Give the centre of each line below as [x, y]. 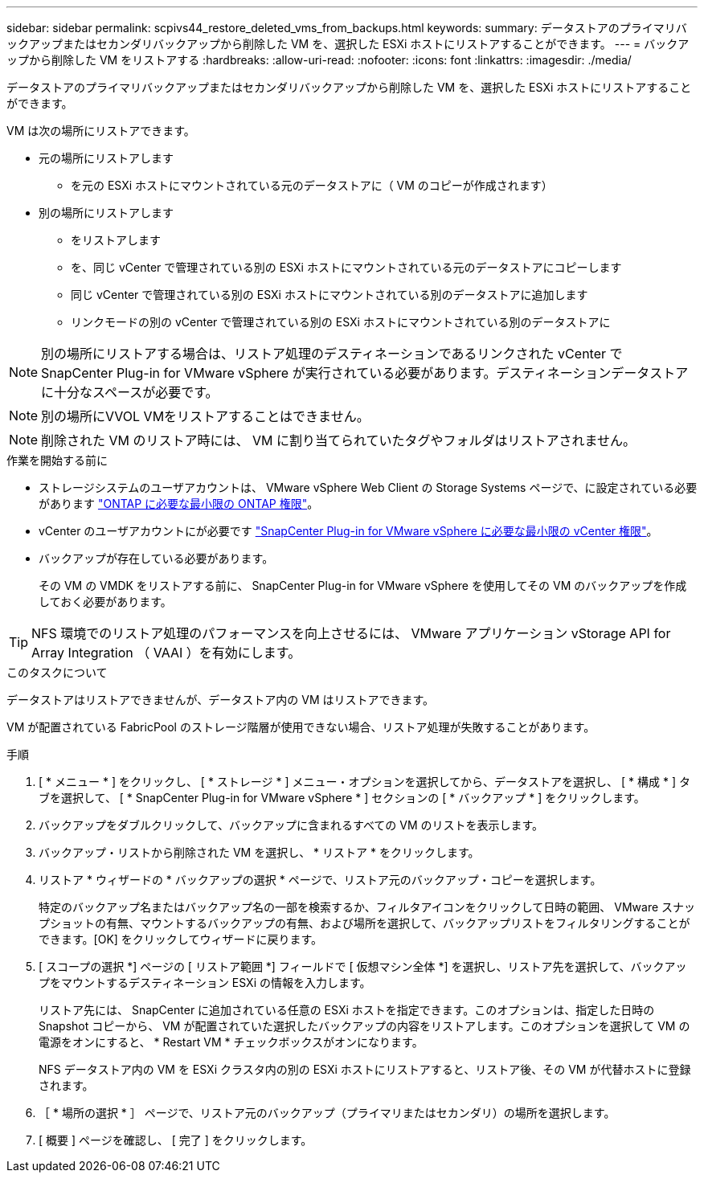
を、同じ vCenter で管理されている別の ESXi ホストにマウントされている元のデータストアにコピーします [346, 267]
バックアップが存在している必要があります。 [156, 558]
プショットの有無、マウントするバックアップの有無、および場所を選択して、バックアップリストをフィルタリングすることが [364, 923]
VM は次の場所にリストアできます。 [101, 131]
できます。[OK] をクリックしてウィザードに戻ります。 [181, 939]
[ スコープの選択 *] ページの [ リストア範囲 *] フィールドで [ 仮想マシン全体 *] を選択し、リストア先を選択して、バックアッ [363, 966]
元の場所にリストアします [106, 158]
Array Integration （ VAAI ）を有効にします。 [166, 653]
